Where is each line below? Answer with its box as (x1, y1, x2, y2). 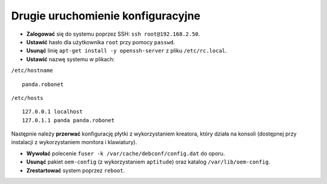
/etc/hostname (11, 67, 53, 74)
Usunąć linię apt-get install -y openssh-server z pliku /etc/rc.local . (26, 47, 227, 54)
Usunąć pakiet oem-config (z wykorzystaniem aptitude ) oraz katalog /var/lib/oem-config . (26, 158, 271, 166)
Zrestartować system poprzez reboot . (26, 166, 125, 174)
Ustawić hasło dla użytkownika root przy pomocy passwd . (26, 38, 175, 45)
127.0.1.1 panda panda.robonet (22, 117, 115, 123)
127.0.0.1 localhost (22, 108, 83, 115)
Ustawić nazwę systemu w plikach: (26, 55, 115, 63)
